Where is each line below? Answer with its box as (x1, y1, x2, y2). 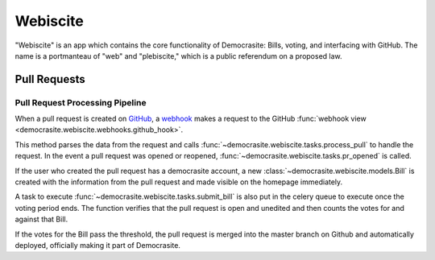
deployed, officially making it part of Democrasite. (14, 241, 181, 250)
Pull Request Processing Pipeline (14, 97, 147, 108)
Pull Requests (14, 72, 85, 86)
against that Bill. (14, 214, 68, 225)
